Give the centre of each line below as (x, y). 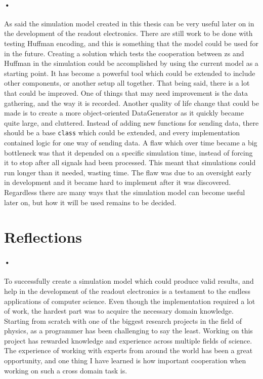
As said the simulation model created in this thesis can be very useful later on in (129, 23)
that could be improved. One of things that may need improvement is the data (126, 92)
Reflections (43, 237)
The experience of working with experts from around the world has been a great (128, 350)
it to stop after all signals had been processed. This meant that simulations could (130, 162)
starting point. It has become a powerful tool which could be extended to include (130, 73)
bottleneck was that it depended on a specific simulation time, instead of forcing (128, 152)
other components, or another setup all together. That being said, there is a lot (127, 83)
